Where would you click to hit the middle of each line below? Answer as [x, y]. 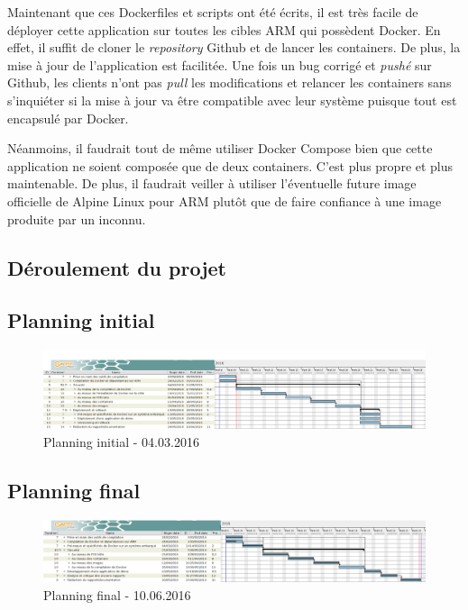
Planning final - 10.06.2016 [117, 594]
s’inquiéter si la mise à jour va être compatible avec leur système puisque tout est [232, 100]
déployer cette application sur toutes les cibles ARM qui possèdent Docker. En [224, 29]
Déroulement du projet [117, 267]
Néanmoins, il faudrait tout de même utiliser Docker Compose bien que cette [220, 148]
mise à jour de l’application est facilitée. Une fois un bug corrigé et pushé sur [220, 64]
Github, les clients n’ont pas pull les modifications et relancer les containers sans [229, 82]
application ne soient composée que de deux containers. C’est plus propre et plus [230, 165]
